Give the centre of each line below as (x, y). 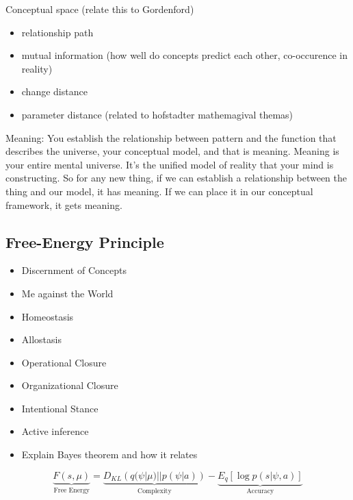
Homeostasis (48, 316)
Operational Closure (64, 362)
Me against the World (67, 293)
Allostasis (41, 339)
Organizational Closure (70, 385)
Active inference (55, 431)
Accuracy (260, 491)
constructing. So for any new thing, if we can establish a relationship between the (176, 178)
